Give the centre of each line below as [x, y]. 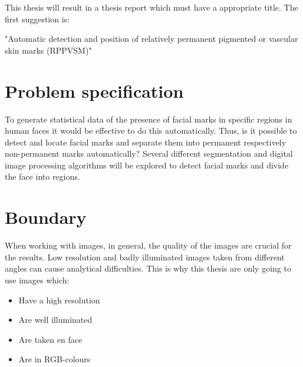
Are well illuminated [55, 320]
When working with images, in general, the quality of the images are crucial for [148, 245]
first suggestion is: [37, 19]
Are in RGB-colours [55, 359]
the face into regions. [42, 176]
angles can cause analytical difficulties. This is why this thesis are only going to [148, 268]
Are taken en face [50, 339]
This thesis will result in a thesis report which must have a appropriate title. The [151, 7]
